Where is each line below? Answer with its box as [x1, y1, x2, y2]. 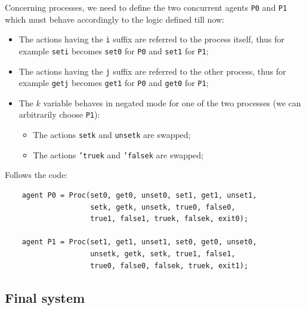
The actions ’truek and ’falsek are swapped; [33, 148, 203, 161]
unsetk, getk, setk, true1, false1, [90, 250, 236, 258]
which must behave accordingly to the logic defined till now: [5, 13, 225, 25]
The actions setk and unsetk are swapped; [33, 128, 191, 141]
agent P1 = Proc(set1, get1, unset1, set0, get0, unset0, [21, 238, 257, 247]
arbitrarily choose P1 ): [18, 108, 100, 121]
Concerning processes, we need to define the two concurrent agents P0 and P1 [5, 1, 288, 13]
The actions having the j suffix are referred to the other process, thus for [18, 65, 286, 77]
